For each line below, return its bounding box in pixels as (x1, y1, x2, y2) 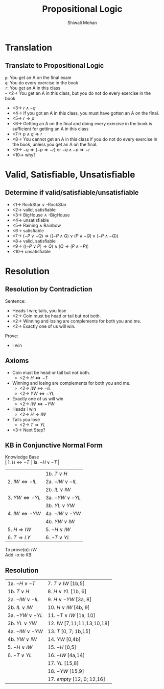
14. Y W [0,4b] (47, 636, 81, 643)
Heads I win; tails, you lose (12, 308, 67, 314)
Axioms (5, 357, 29, 365)
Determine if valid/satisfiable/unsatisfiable (5, 188, 139, 197)
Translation (5, 42, 52, 53)
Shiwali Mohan (67, 20, 97, 26)
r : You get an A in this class (5, 85, 61, 91)
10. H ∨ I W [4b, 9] (47, 604, 90, 611)
